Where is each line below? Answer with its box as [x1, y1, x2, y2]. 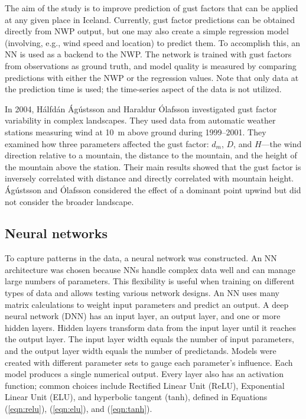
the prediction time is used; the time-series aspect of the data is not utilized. [5, 83, 282, 95]
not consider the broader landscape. [5, 195, 134, 207]
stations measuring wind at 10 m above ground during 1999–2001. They [5, 125, 266, 138]
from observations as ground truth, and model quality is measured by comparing [5, 59, 297, 72]
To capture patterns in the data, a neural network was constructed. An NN [5, 252, 277, 264]
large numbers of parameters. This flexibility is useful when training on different [5, 275, 295, 287]
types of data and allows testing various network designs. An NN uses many [5, 287, 279, 299]
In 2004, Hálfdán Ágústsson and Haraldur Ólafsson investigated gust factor [5, 102, 277, 115]
